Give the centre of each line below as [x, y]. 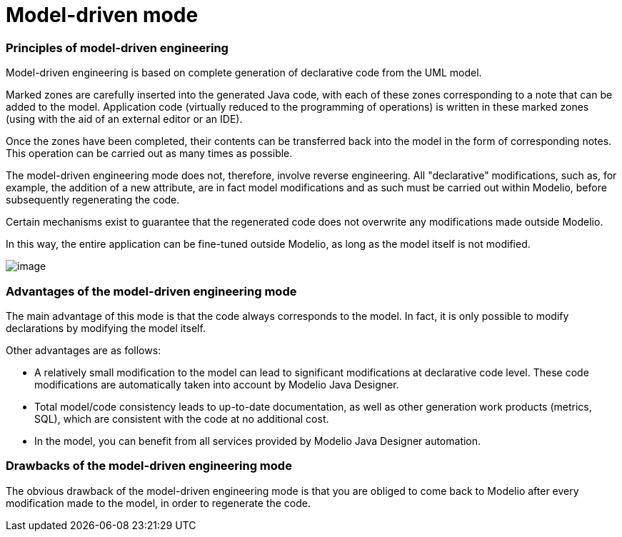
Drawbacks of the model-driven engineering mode [149, 466]
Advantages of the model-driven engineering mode [151, 291]
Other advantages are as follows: [84, 350]
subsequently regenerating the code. [93, 200]
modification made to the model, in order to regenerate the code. [158, 503]
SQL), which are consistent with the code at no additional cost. [182, 418]
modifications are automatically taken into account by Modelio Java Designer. [217, 384]
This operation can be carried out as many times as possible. [149, 154]
